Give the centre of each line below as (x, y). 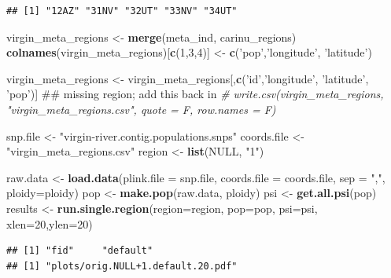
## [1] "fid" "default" (80, 251)
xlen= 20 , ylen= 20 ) (50, 223)
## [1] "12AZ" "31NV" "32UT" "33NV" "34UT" (122, 11)
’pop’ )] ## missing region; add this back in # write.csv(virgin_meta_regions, (195, 94)
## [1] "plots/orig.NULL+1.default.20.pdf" (122, 266)
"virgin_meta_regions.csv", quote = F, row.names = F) (141, 109)
